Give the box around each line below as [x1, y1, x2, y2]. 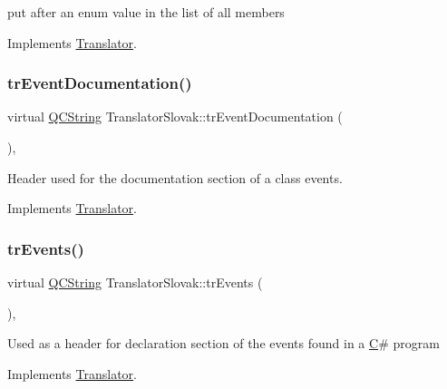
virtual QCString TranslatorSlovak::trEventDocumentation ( [7, 107, 343, 126]
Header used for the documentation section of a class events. [7, 168, 343, 187]
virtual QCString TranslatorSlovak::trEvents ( [7, 273, 263, 291]
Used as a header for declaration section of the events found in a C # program [7, 334, 440, 353]
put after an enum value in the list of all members [7, 3, 285, 21]
